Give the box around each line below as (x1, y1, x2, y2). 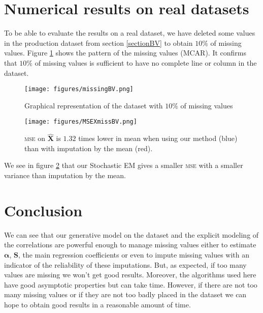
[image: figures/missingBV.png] (24, 86, 134, 93)
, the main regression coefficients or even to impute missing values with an (18, 249, 250, 260)
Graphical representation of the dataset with (24, 100, 163, 110)
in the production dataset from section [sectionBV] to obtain (4, 37, 193, 48)
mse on (24, 133, 45, 144)
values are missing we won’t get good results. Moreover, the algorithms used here (4, 269, 256, 280)
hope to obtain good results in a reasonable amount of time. (4, 299, 191, 309)
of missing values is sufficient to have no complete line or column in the (35, 57, 257, 68)
